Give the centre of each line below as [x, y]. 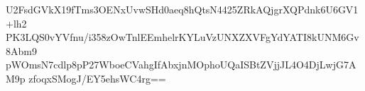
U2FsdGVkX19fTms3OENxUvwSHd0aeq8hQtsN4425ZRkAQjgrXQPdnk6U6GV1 [182, 9]
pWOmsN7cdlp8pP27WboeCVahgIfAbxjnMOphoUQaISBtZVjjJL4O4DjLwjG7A [181, 65]
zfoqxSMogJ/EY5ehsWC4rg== [97, 78]
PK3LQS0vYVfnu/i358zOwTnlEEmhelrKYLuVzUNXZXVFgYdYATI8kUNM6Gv [182, 37]
